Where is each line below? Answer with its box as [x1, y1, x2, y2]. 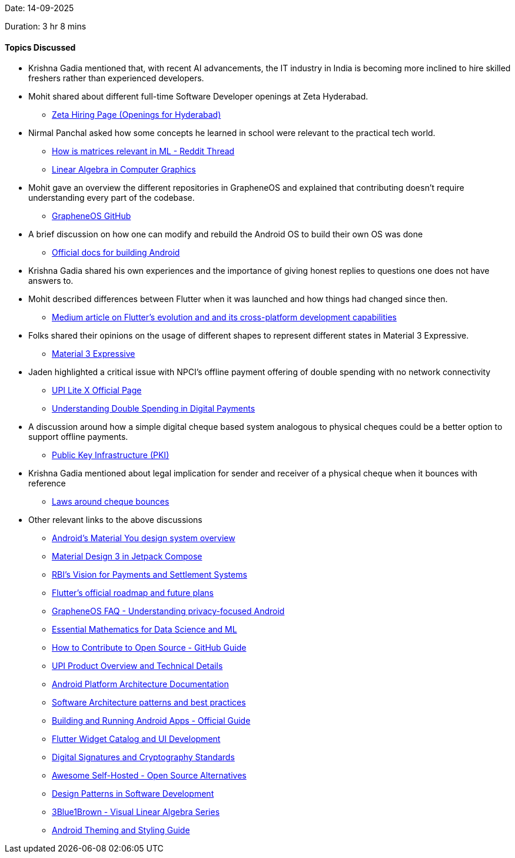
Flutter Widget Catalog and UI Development [52, 734, 221, 744]
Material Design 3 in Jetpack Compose [52, 551, 202, 562]
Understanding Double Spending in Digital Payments [52, 403, 255, 414]
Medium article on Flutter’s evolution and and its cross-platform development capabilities [52, 312, 397, 323]
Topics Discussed [5, 42, 76, 52]
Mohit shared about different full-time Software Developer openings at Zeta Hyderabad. [28, 91, 368, 102]
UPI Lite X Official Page [52, 385, 142, 396]
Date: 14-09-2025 [5, 3, 74, 13]
